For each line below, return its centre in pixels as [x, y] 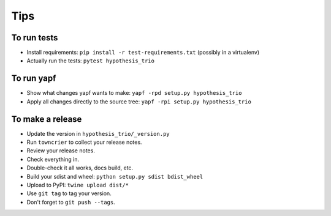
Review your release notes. [61, 151]
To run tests [35, 38]
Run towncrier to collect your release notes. [84, 142]
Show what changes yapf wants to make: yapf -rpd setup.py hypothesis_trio [134, 93]
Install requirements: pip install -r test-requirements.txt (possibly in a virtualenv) [143, 53]
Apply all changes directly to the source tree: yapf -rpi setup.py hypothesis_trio [139, 102]
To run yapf [34, 79]
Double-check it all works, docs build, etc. [80, 168]
